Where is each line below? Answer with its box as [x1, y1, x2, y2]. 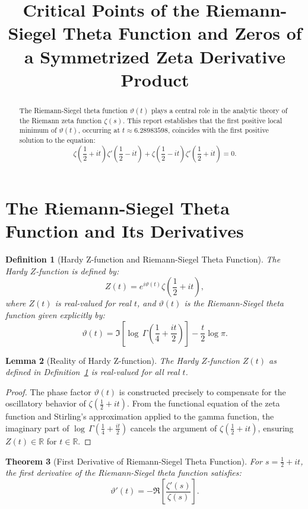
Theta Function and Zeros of [62, 21, 302, 45]
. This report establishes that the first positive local [122, 115, 282, 125]
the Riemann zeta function [19, 115, 102, 125]
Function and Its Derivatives [5, 219, 244, 243]
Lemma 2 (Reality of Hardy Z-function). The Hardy [5, 354, 199, 366]
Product [120, 67, 189, 91]
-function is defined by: [36, 264, 119, 277]
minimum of [19, 125, 57, 135]
